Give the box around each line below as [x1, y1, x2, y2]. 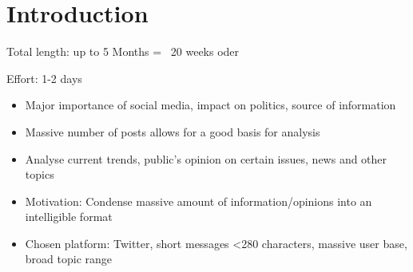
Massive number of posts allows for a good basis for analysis [25, 123, 320, 140]
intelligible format [25, 208, 113, 225]
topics [25, 166, 54, 183]
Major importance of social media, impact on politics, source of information [25, 97, 396, 113]
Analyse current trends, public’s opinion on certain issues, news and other [25, 150, 387, 167]
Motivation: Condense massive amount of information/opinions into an [25, 192, 372, 209]
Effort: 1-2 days [6, 69, 82, 86]
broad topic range [25, 250, 113, 267]
